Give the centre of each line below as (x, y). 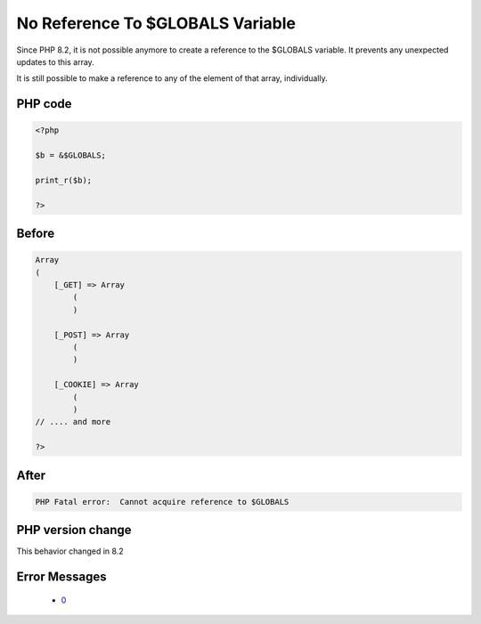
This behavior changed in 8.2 (70, 551)
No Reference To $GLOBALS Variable (156, 23)
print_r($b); (64, 180)
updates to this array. (56, 61)
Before (36, 234)
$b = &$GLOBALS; (71, 155)
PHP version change (74, 530)
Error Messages (61, 577)
